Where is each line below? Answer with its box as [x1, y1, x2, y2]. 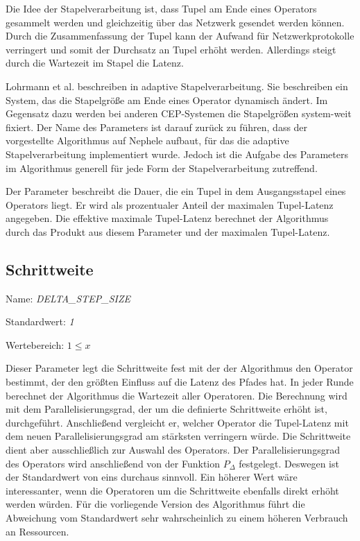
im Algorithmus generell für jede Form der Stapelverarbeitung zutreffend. [6, 160, 318, 175]
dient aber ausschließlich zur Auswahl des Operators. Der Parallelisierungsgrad [6, 443, 340, 457]
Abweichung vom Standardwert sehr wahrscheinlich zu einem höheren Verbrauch [6, 510, 348, 525]
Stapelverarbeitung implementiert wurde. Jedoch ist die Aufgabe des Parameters [6, 146, 348, 161]
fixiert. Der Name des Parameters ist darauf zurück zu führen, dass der [6, 119, 308, 134]
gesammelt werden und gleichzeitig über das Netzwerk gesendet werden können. [6, 15, 345, 29]
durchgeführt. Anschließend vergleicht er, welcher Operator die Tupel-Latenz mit [6, 415, 349, 429]
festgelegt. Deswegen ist [239, 456, 339, 470]
